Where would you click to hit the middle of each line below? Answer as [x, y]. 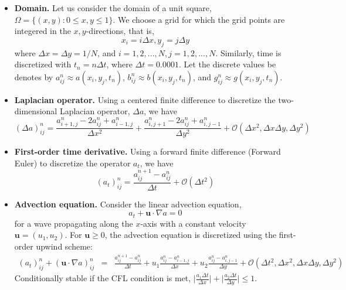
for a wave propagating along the [74, 223]
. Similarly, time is [248, 52]
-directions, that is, [120, 31]
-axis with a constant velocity [193, 223]
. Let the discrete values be [227, 64]
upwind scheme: [64, 246]
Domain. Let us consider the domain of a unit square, [113, 8]
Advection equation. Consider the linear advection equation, [128, 204]
